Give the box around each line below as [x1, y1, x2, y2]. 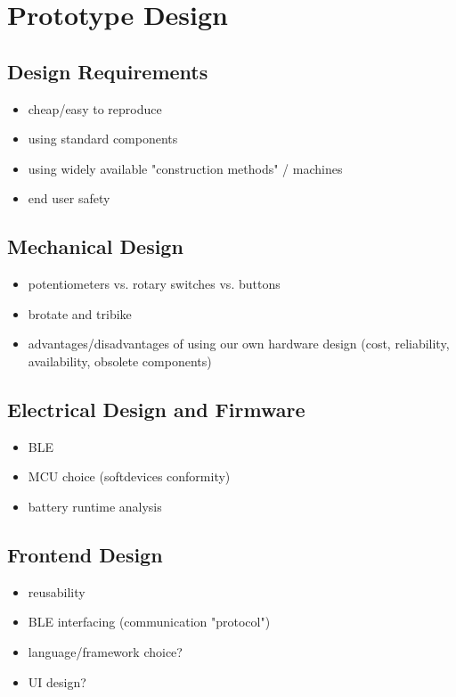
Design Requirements [7, 57, 208, 85]
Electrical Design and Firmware [7, 395, 305, 422]
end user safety [28, 189, 110, 208]
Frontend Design [7, 540, 163, 568]
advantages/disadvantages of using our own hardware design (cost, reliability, [28, 334, 450, 353]
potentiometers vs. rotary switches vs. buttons [28, 275, 281, 293]
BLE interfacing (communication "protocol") [28, 612, 271, 631]
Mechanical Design [7, 233, 183, 260]
